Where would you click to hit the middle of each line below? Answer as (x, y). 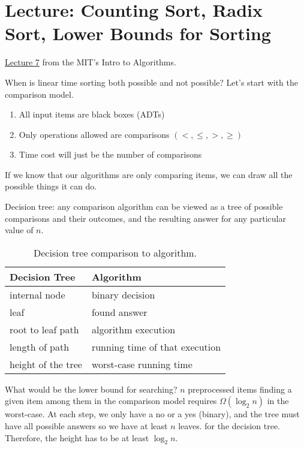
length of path (40, 346)
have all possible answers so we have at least (86, 426)
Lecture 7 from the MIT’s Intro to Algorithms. (91, 62)
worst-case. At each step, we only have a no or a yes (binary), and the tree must (152, 414)
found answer (119, 312)
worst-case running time (142, 364)
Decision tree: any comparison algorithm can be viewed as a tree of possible (144, 207)
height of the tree (46, 364)
